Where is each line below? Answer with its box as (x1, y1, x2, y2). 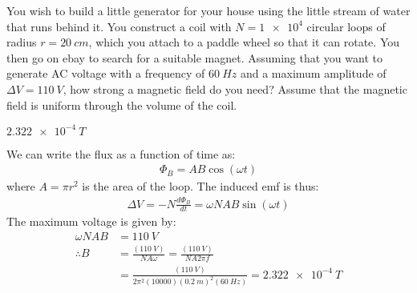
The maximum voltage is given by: (6, 213, 176, 230)
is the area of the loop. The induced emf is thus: (82, 178, 319, 195)
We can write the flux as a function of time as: (6, 145, 236, 162)
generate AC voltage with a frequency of (6, 65, 205, 82)
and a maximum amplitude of (240, 65, 387, 82)
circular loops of (306, 18, 386, 34)
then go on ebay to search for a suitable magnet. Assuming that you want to (6, 49, 383, 66)
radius (6, 34, 37, 50)
